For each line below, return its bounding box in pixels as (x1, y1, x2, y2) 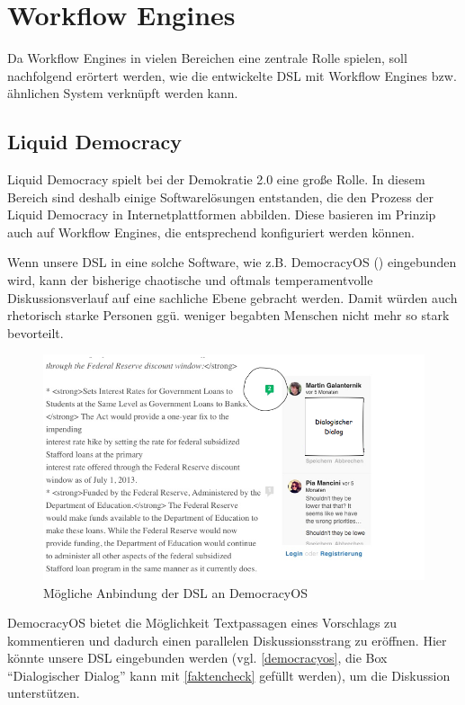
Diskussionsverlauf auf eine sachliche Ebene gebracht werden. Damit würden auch (7, 288, 458, 307)
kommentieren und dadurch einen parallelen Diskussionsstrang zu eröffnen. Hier (7, 630, 447, 649)
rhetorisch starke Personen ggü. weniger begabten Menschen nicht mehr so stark (7, 306, 450, 325)
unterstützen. (7, 683, 80, 702)
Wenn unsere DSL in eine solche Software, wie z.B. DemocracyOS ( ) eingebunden (7, 253, 457, 272)
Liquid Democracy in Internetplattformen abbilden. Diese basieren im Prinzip (7, 205, 436, 224)
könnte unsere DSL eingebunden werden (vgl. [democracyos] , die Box (7, 648, 388, 667)
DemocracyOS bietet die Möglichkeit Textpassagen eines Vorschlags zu (7, 613, 398, 632)
